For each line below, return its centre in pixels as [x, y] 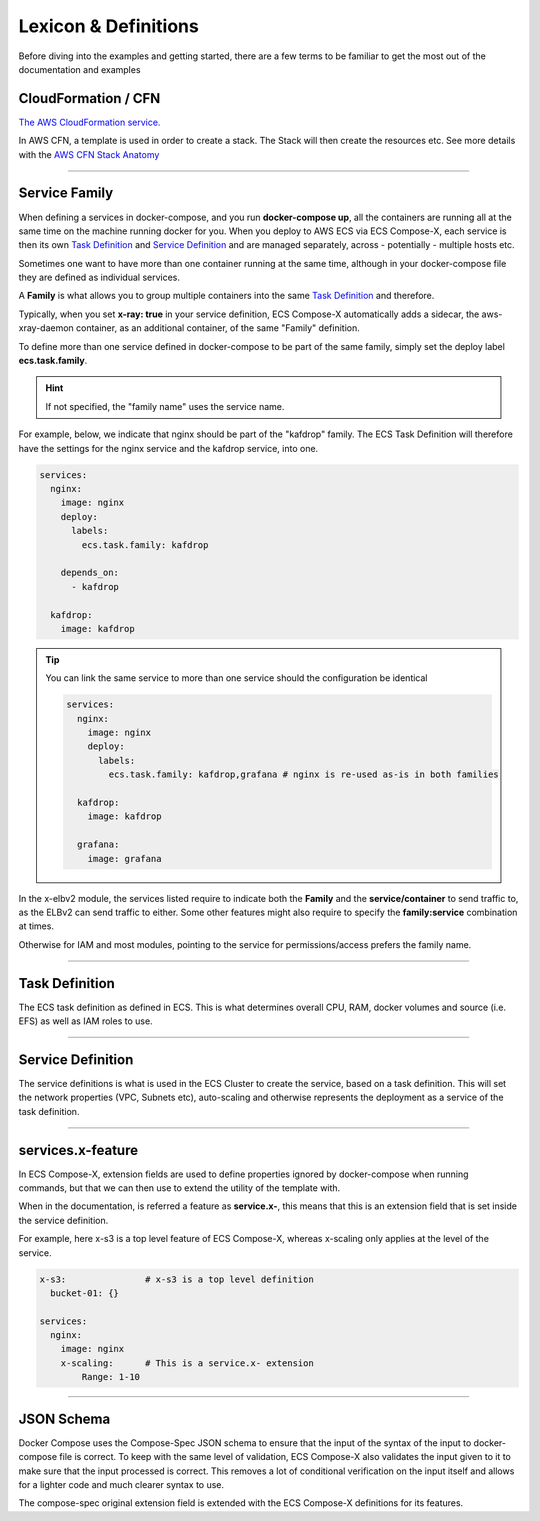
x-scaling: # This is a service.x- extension [187, 1363]
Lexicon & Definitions [108, 26]
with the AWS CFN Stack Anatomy [89, 154]
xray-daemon [46, 328]
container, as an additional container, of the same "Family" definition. [217, 328]
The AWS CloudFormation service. [89, 122]
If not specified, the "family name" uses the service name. [165, 406]
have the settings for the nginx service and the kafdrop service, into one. [168, 448]
